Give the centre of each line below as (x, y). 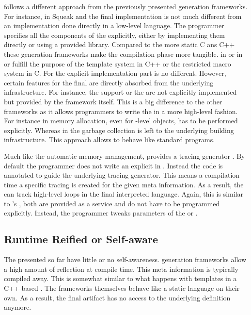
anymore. (18, 307)
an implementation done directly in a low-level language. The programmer (114, 25)
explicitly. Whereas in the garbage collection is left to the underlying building (119, 130)
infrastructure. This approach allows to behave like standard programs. (110, 140)
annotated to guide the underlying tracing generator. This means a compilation (122, 175)
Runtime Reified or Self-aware (81, 239)
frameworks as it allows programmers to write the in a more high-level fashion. (121, 111)
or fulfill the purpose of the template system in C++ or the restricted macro (118, 63)
